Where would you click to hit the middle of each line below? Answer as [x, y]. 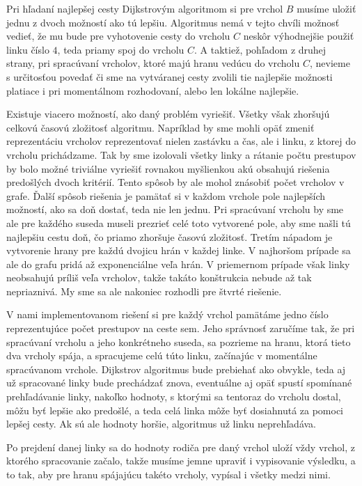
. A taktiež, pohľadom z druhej [260, 49]
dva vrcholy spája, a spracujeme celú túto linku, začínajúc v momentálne [162, 355]
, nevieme [330, 63]
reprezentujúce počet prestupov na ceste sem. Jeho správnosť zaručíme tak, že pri [181, 328]
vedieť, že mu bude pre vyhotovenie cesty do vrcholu [118, 36]
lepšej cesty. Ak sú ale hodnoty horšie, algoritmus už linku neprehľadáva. [162, 424]
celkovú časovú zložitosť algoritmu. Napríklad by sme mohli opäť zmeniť [160, 127]
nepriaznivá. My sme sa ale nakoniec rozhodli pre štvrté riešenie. [144, 291]
